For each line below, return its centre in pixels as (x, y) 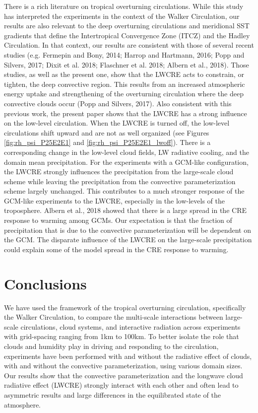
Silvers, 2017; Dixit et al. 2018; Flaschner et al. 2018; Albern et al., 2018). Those (127, 64)
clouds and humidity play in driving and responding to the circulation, (111, 346)
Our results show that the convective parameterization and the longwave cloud (124, 375)
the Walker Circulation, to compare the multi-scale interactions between (114, 317)
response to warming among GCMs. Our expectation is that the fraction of (118, 220)
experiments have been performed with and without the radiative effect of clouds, (128, 356)
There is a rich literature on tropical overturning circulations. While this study (124, 6)
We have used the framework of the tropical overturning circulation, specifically (125, 307)
